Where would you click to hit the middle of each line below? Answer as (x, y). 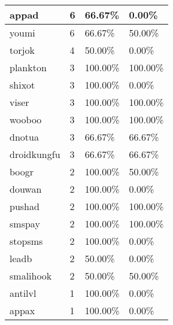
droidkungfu (35, 154)
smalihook (31, 276)
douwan (26, 189)
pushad (25, 206)
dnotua (24, 137)
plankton (28, 67)
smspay (25, 224)
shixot (22, 85)
